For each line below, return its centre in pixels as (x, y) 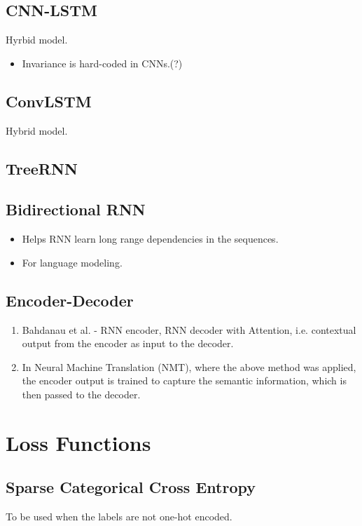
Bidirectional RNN (76, 209)
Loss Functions (78, 442)
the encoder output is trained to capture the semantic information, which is (184, 380)
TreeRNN (42, 168)
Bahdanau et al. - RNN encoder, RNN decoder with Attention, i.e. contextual (189, 329)
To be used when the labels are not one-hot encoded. (119, 517)
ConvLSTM (49, 101)
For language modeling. (72, 262)
